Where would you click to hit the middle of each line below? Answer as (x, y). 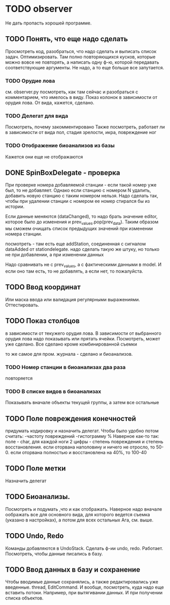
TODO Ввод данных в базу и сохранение (73, 570)
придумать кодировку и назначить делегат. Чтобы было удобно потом (82, 431)
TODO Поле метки (36, 469)
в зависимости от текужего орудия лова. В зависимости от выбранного (83, 333)
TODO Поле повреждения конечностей (71, 418)
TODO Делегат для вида (37, 116)
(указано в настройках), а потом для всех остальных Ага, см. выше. (79, 520)
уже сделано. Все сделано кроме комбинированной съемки (71, 344)
